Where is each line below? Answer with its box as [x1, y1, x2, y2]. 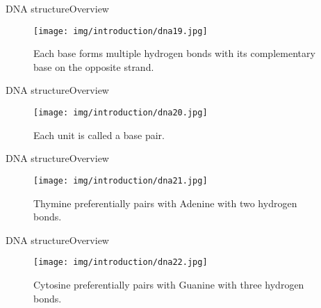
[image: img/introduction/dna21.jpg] [33, 175, 208, 186]
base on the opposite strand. [33, 59, 154, 74]
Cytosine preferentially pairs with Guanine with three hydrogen [33, 277, 304, 291]
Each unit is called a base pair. [33, 127, 165, 142]
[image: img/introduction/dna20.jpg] [33, 108, 208, 118]
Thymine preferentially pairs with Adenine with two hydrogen [33, 195, 297, 210]
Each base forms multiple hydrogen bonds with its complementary [33, 46, 315, 60]
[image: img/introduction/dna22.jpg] [33, 257, 208, 268]
